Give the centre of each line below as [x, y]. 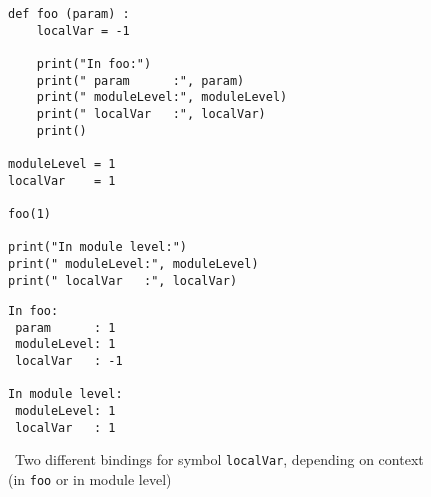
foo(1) [29, 213]
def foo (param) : [69, 14]
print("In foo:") [94, 63]
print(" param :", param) [140, 80]
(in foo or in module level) [90, 479]
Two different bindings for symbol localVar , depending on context [219, 459]
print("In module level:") [97, 247]
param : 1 [65, 327]
